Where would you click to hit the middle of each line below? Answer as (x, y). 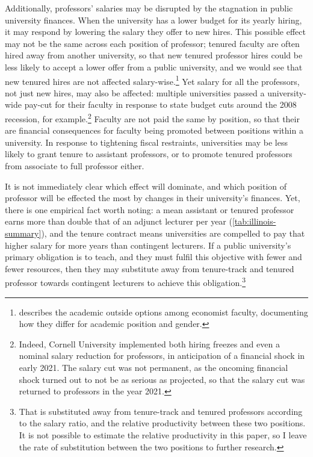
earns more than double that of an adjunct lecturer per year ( (119, 221)
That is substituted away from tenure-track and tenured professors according (161, 411)
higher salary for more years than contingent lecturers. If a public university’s (148, 245)
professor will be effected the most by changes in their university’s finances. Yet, (153, 198)
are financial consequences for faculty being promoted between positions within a (154, 130)
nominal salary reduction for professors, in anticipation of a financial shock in (162, 356)
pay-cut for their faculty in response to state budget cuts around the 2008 (160, 104)
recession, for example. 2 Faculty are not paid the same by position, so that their (152, 118)
